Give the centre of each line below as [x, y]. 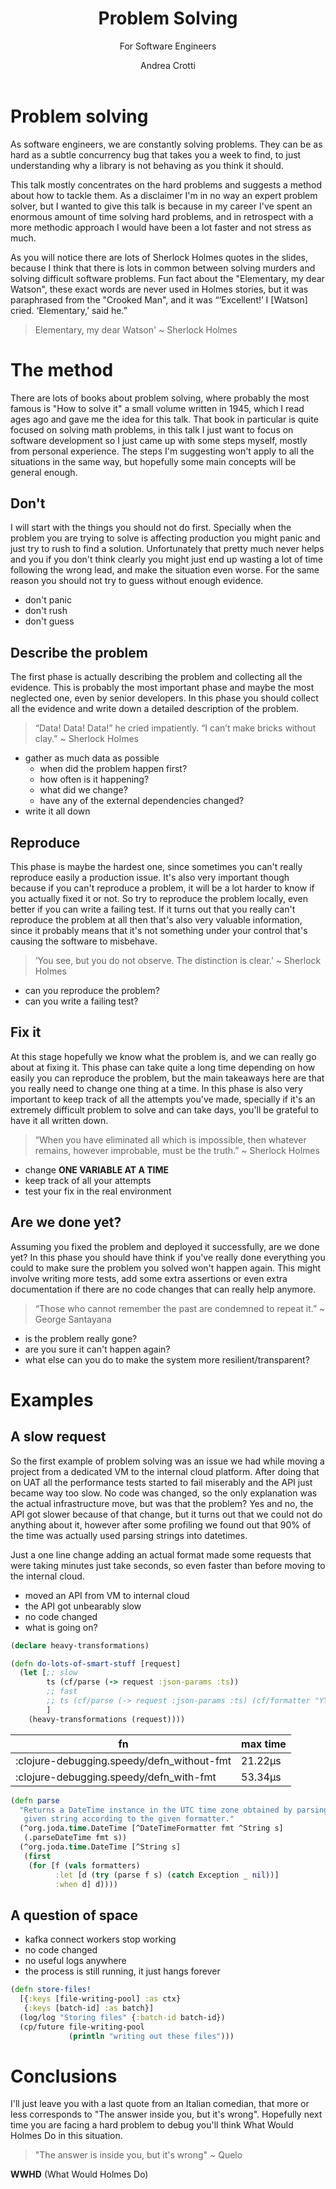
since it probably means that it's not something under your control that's [159, 931]
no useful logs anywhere [75, 1961]
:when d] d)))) [86, 1884]
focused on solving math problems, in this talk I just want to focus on [152, 429]
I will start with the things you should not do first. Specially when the [151, 528]
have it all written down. [59, 1120]
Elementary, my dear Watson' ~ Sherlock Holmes [136, 329]
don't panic [48, 600]
